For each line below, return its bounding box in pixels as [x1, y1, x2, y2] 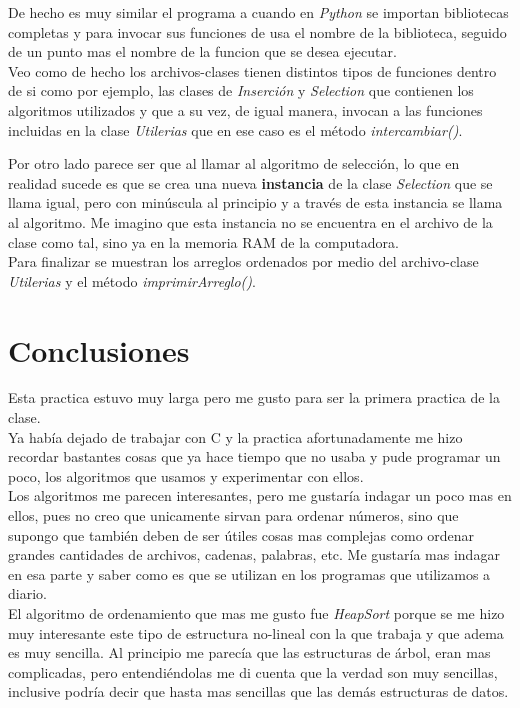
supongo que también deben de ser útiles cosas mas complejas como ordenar [8, 524, 475, 545]
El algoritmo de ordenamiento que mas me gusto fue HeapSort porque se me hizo [8, 602, 505, 623]
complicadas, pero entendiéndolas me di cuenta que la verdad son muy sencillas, [8, 661, 498, 682]
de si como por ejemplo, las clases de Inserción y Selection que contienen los [8, 80, 474, 101]
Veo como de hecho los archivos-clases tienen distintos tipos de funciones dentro [8, 60, 497, 81]
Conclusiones [8, 329, 190, 370]
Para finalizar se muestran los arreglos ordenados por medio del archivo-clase [8, 251, 479, 272]
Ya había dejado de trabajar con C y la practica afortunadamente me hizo [8, 426, 463, 447]
